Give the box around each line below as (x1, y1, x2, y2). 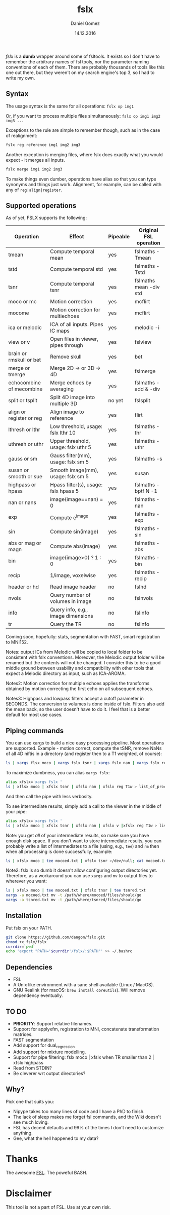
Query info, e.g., (50, 606, 88, 613)
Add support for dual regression (13, 1042, 75, 1049)
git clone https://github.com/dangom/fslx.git (6, 935, 105, 940)
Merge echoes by (50, 379, 92, 386)
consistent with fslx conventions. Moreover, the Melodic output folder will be (6, 654, 164, 660)
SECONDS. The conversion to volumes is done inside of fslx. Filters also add (6, 701, 164, 707)
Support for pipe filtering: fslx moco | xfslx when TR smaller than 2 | (13, 1054, 154, 1060)
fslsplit (134, 397, 150, 404)
